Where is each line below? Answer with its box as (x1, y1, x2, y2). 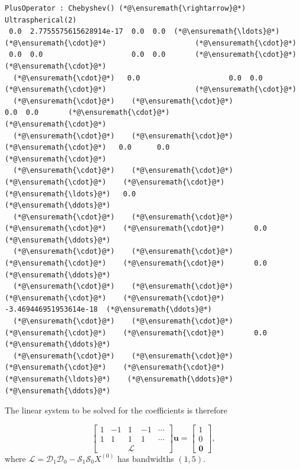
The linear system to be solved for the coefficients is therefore (5, 404, 227, 416)
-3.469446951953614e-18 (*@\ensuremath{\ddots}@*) (5, 305, 212, 314)
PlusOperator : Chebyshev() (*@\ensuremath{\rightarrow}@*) (5, 4, 246, 12)
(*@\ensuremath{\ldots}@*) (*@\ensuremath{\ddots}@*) (5, 375, 233, 383)
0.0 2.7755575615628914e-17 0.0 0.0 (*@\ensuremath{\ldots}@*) (9, 27, 280, 36)
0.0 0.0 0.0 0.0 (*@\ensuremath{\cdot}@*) (9, 50, 296, 59)
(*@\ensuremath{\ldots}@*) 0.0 (5, 189, 136, 198)
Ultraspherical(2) (5, 15, 77, 24)
